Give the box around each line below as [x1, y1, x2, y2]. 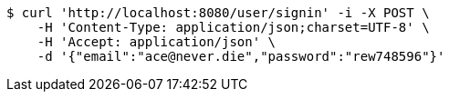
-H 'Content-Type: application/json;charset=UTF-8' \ [37, 20, 430, 35]
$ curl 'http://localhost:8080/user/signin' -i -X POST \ [6, 5, 430, 20]
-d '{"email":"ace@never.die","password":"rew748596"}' [37, 49, 445, 64]
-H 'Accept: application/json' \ [37, 35, 277, 49]
